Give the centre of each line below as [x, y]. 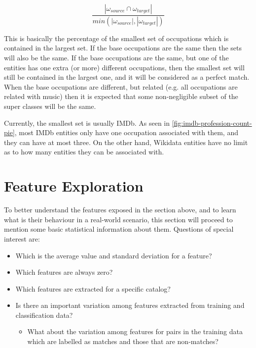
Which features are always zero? [64, 272]
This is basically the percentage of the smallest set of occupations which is [116, 38]
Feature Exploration [74, 186]
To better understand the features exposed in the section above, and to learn [120, 210]
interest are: [22, 238]
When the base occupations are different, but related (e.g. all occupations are [121, 86]
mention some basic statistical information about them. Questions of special [119, 229]
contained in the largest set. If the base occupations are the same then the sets [123, 48]
